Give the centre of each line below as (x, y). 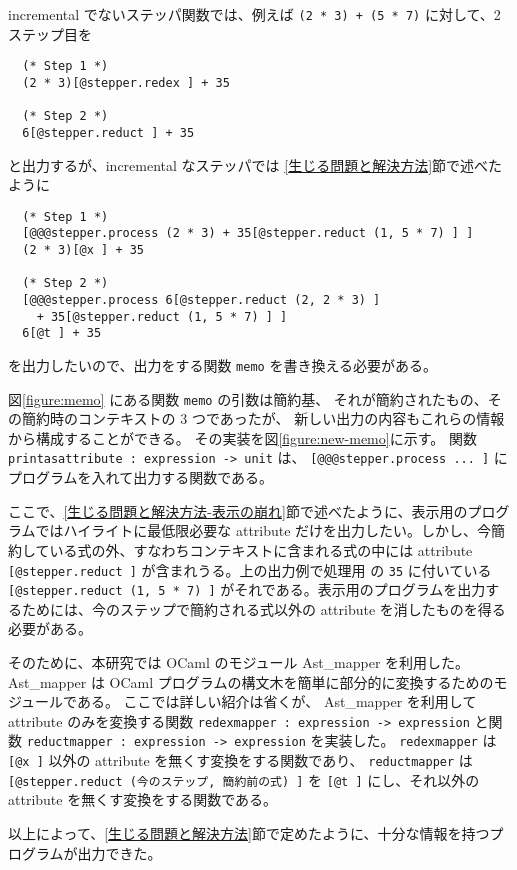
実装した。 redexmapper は (410, 740)
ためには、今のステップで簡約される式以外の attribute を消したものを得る (263, 608)
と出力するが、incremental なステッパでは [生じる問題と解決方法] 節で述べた (255, 164)
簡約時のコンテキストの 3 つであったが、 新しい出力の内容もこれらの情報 (263, 418)
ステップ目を (50, 33)
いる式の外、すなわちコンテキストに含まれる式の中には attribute (261, 549)
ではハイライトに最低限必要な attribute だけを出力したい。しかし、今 (263, 530)
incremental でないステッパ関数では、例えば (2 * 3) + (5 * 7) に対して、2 (254, 14)
